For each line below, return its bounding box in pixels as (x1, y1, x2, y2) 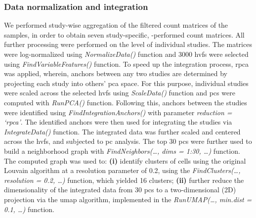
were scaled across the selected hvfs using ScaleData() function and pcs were (4, 87, 235, 98)
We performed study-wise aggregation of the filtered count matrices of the (4, 20, 228, 30)
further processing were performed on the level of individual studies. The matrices (4, 39, 252, 49)
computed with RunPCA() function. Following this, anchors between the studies (4, 97, 247, 107)
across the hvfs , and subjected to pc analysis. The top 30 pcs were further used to (4, 136, 252, 146)
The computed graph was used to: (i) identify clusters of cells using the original (4, 155, 246, 166)
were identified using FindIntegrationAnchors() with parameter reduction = (4, 107, 232, 117)
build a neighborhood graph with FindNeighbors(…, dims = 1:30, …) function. (4, 145, 240, 156)
